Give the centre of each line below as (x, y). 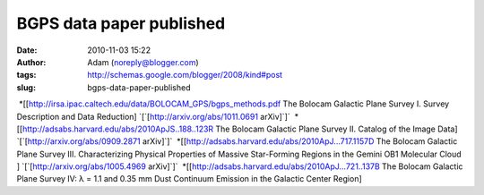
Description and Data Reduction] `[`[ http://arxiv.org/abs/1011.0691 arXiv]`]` (153, 116)
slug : (26, 87)
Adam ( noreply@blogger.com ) (143, 62)
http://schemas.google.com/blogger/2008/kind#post (185, 75)
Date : (27, 50)
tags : (26, 75)
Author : (31, 62)
